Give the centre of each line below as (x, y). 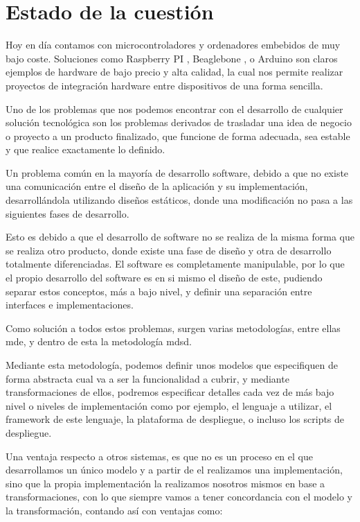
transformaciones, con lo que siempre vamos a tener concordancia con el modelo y (179, 497)
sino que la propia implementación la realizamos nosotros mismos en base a (165, 483)
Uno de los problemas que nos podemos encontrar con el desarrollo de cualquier (174, 108)
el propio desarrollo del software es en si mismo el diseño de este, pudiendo (164, 278)
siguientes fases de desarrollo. (67, 213)
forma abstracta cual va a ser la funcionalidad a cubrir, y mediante (147, 378)
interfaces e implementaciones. (70, 305)
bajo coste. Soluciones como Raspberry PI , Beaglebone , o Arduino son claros (172, 58)
